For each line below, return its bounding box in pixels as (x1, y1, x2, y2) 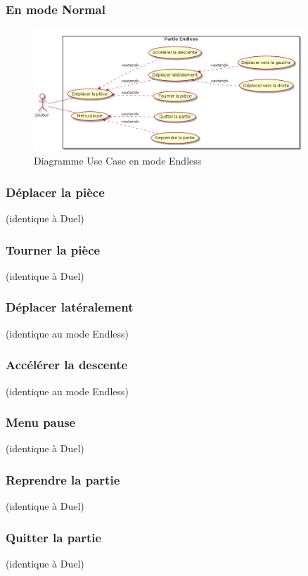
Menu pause (6, 414, 76, 431)
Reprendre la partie (6, 471, 120, 488)
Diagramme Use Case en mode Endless (34, 153, 202, 168)
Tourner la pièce (6, 241, 101, 258)
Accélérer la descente (6, 356, 128, 373)
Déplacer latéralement (6, 298, 134, 316)
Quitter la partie (6, 528, 102, 546)
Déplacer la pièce (6, 183, 105, 200)
